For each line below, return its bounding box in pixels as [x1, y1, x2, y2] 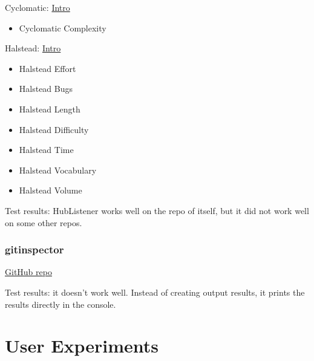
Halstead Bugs [19, 82, 73, 95]
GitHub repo [5, 265, 52, 278]
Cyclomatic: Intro [5, 1, 70, 13]
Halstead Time [19, 143, 74, 156]
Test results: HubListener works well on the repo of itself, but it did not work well [5, 204, 309, 216]
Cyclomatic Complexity [19, 21, 106, 34]
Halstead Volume [19, 184, 82, 197]
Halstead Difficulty [19, 123, 89, 135]
